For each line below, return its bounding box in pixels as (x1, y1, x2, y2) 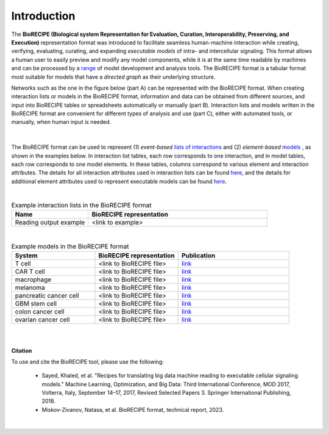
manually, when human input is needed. (11, 118, 111, 126)
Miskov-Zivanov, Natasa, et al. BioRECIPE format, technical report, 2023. (41, 406, 224, 413)
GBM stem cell (15, 299, 57, 307)
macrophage (15, 275, 52, 284)
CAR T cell (15, 267, 45, 276)
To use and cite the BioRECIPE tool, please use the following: (11, 358, 164, 365)
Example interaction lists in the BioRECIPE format (11, 201, 152, 209)
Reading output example (15, 218, 85, 226)
